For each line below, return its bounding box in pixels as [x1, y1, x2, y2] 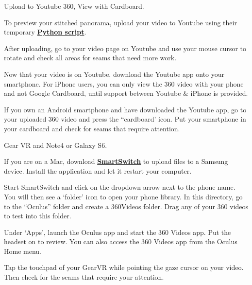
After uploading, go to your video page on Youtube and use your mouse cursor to [4, 43, 247, 53]
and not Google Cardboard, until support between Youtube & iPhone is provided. [4, 88, 248, 98]
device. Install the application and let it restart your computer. [4, 165, 192, 176]
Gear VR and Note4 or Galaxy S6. [4, 140, 107, 150]
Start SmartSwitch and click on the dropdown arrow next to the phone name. [4, 182, 235, 192]
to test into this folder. [4, 211, 71, 221]
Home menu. [4, 246, 41, 256]
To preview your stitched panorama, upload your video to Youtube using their [4, 17, 237, 27]
